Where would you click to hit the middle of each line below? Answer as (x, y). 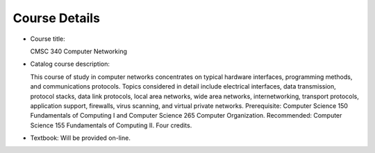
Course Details (57, 18)
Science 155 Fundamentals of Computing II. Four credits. (111, 125)
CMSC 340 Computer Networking (79, 51)
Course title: (48, 39)
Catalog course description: (70, 64)
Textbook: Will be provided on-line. (81, 138)
